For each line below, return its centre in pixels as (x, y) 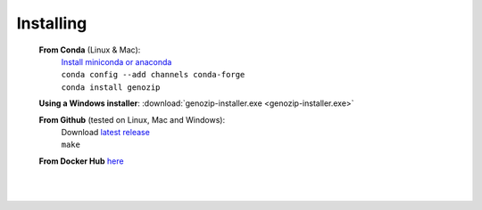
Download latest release (106, 132)
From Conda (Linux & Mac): (90, 50)
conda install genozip (111, 87)
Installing (52, 23)
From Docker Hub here (81, 161)
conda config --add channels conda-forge (153, 75)
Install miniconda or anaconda (116, 61)
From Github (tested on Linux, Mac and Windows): (132, 119)
